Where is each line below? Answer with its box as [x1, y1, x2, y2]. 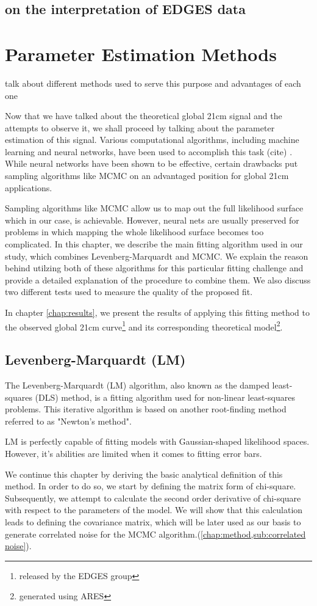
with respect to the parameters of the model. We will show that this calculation [5, 503, 303, 516]
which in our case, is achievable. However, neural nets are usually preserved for [5, 213, 299, 226]
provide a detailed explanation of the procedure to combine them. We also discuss [5, 273, 311, 286]
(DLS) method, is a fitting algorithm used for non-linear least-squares [35, 390, 295, 403]
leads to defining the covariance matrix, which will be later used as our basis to [5, 515, 301, 528]
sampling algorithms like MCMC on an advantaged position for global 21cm [5, 169, 289, 182]
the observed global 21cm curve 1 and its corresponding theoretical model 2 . [5, 318, 283, 333]
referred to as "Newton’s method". [5, 414, 132, 427]
